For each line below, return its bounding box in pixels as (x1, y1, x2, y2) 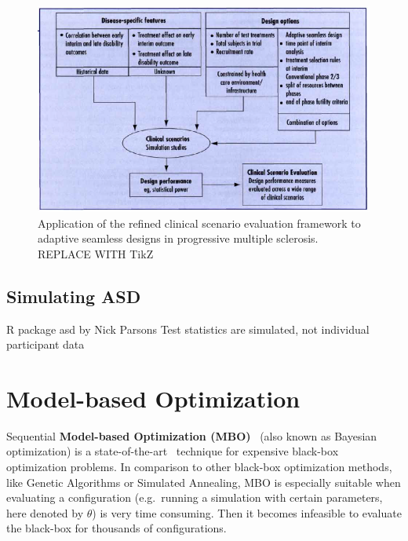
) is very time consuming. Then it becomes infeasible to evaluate (92, 504, 402, 521)
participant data (6, 336, 85, 353)
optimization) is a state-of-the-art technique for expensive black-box (6, 443, 339, 459)
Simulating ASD (6, 283, 141, 308)
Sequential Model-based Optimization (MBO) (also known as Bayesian (6, 427, 377, 444)
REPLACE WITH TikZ (38, 245, 154, 261)
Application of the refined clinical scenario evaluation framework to (38, 214, 361, 231)
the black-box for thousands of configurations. (6, 520, 227, 536)
